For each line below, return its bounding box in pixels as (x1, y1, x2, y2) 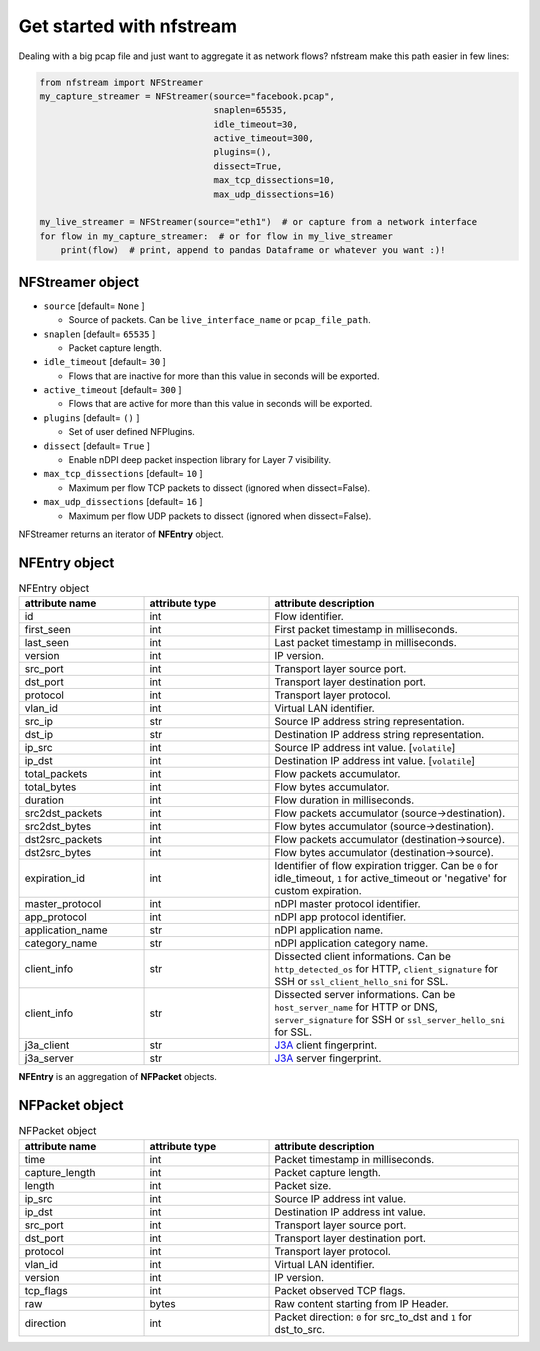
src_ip (24, 715, 54, 729)
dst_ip (24, 728, 54, 742)
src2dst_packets (24, 806, 103, 820)
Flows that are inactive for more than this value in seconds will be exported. (68, 370, 380, 382)
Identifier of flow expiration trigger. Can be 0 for (274, 859, 499, 873)
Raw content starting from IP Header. (274, 1296, 449, 1310)
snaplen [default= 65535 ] (43, 328, 156, 340)
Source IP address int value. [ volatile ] (274, 741, 456, 755)
